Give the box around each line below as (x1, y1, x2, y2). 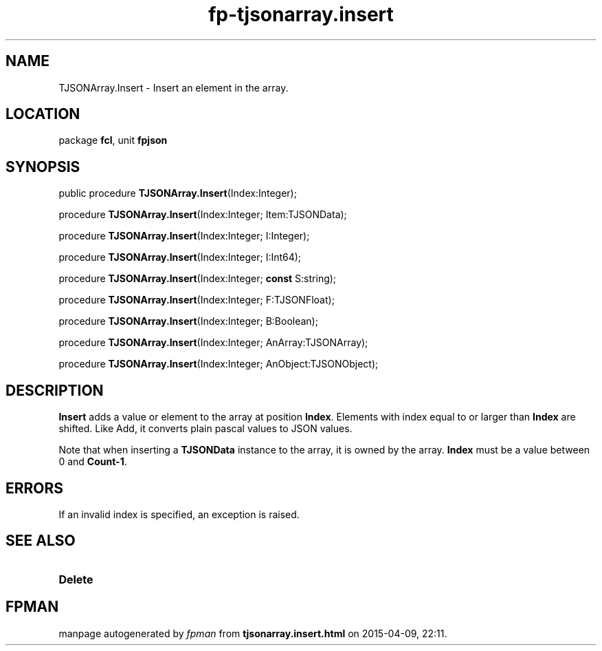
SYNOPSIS (5, 158, 80, 175)
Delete (58, 572, 93, 586)
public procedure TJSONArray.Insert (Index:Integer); (58, 187, 297, 200)
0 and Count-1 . (58, 456, 127, 468)
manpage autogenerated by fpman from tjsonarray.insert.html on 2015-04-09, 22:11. (58, 627, 447, 639)
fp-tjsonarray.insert (208, 3, 394, 26)
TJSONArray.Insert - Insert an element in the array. (58, 81, 289, 94)
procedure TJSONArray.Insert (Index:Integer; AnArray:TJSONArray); (58, 337, 368, 349)
